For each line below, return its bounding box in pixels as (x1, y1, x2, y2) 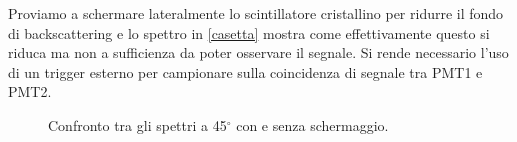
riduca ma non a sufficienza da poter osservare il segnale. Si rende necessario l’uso (8, 42, 509, 63)
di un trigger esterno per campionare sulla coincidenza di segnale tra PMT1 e (8, 61, 483, 82)
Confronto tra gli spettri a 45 (48, 114, 227, 135)
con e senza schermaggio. (236, 114, 389, 135)
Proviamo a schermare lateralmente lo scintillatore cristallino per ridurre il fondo (8, 3, 504, 23)
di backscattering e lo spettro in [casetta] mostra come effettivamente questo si (8, 22, 490, 43)
